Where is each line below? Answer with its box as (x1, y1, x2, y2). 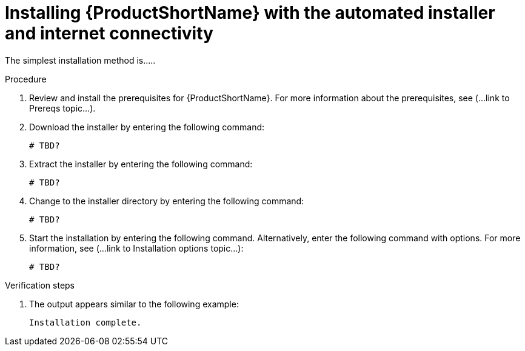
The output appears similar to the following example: (29, 298, 239, 309)
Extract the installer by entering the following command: (29, 158, 253, 169)
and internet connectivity (5, 23, 213, 44)
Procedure (5, 73, 47, 84)
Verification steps (5, 279, 75, 290)
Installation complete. (29, 317, 142, 327)
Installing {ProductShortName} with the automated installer (5, 2, 495, 23)
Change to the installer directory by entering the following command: (29, 195, 304, 206)
